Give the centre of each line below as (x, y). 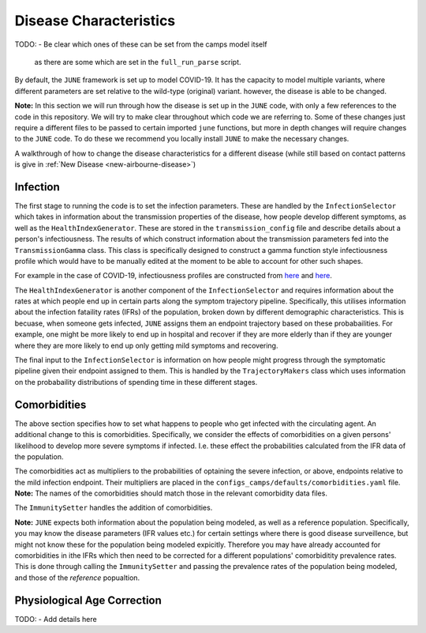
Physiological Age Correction (88, 600)
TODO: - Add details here (56, 619)
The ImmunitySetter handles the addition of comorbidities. (114, 508)
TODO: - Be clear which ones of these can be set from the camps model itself (141, 44)
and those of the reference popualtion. (77, 578)
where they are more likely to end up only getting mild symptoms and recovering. (146, 345)
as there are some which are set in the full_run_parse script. (138, 62)
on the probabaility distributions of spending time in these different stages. (136, 382)
